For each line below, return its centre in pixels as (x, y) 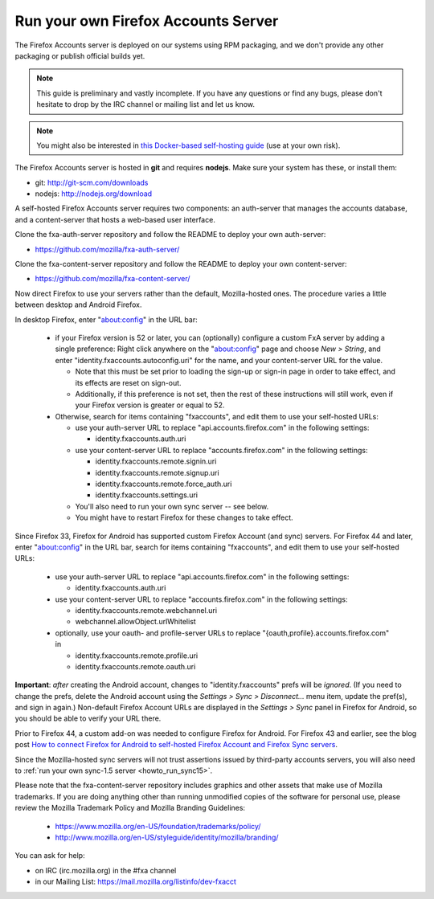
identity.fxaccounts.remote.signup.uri (158, 472)
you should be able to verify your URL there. (88, 718)
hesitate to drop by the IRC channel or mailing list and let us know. (145, 104)
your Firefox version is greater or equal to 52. (150, 405)
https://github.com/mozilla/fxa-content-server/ (113, 279)
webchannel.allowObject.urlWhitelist (135, 622)
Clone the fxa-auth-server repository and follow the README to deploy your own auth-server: (170, 235)
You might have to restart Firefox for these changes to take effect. (184, 517)
